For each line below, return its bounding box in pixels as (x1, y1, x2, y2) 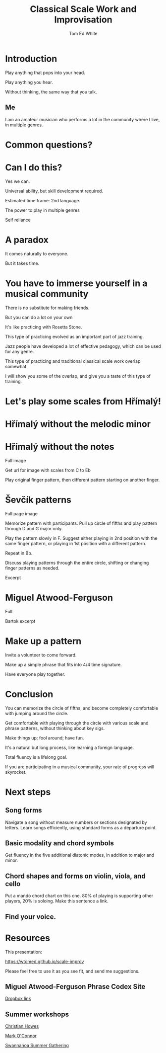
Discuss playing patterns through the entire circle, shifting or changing (5, 560, 149, 566)
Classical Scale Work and (30, 3, 137, 15)
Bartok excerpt (5, 618, 36, 624)
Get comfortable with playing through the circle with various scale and (5, 720, 149, 726)
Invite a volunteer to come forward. (5, 652, 77, 658)
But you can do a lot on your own (5, 314, 73, 320)
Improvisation (54, 14, 112, 25)
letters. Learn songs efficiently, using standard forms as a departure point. (5, 824, 157, 830)
